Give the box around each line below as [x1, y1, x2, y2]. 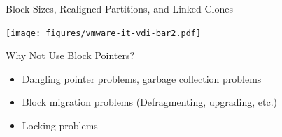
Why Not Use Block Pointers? [6, 48, 135, 63]
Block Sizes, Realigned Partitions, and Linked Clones [6, 1, 233, 15]
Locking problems [22, 118, 98, 133]
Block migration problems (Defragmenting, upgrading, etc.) [22, 95, 278, 109]
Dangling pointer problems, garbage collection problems [22, 71, 262, 86]
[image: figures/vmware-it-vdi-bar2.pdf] [6, 28, 202, 38]
